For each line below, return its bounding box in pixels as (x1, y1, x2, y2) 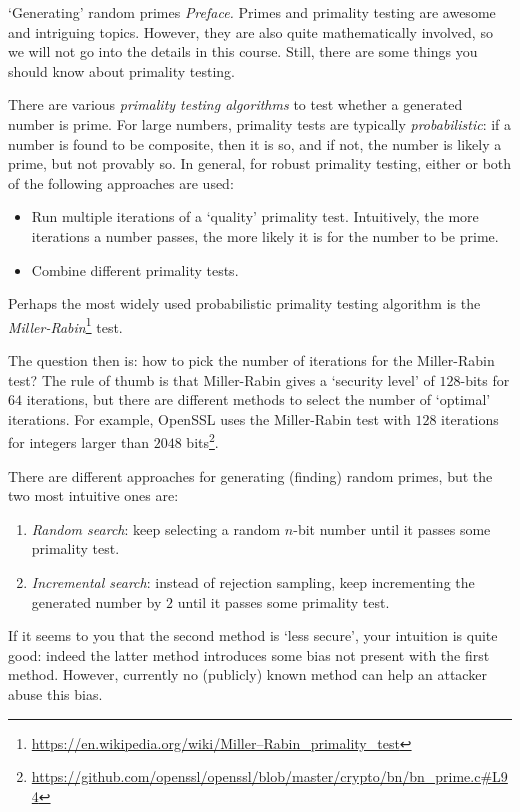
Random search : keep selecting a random (31, 518, 281, 539)
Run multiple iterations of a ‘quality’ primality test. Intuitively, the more (31, 206, 479, 227)
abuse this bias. (8, 683, 103, 704)
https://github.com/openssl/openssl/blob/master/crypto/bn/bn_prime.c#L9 (31, 766, 508, 787)
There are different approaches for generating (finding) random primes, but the (8, 465, 493, 486)
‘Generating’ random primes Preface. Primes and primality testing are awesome (8, 2, 496, 22)
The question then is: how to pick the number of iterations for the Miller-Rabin (8, 349, 495, 370)
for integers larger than (8, 432, 150, 452)
